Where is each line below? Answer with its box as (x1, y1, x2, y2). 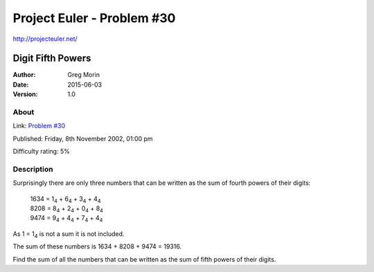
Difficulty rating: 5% (12, 147, 71, 156)
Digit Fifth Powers (12, 53, 91, 64)
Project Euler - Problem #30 (12, 10, 176, 26)
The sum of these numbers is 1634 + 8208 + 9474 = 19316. (12, 242, 182, 251)
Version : (12, 90, 38, 98)
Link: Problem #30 (12, 122, 66, 130)
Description (12, 164, 53, 174)
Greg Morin (67, 71, 100, 79)
